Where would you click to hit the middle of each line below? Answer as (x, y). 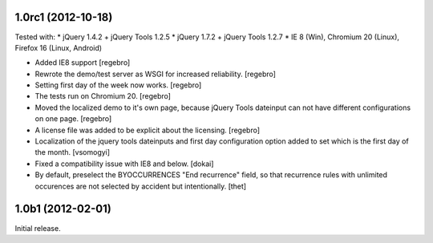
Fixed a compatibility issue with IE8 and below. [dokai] (124, 164)
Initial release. (38, 228)
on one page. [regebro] (73, 119)
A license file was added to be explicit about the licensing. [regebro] (148, 130)
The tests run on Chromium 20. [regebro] (103, 96)
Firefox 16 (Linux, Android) (59, 47)
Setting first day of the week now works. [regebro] (118, 85)
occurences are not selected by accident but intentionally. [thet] (141, 186)
